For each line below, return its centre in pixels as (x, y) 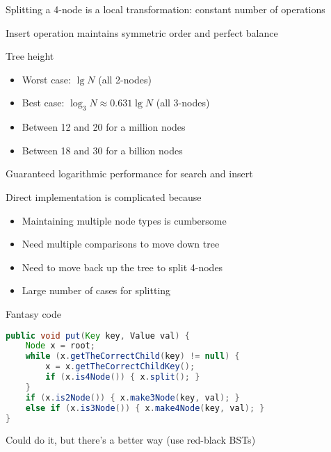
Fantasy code (33, 313)
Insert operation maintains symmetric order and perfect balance (142, 32)
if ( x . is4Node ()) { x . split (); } (123, 377)
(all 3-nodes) (183, 103)
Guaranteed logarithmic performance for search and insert (129, 173)
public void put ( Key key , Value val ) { (98, 336)
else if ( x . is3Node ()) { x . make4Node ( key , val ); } (145, 408)
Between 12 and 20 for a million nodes (104, 127)
